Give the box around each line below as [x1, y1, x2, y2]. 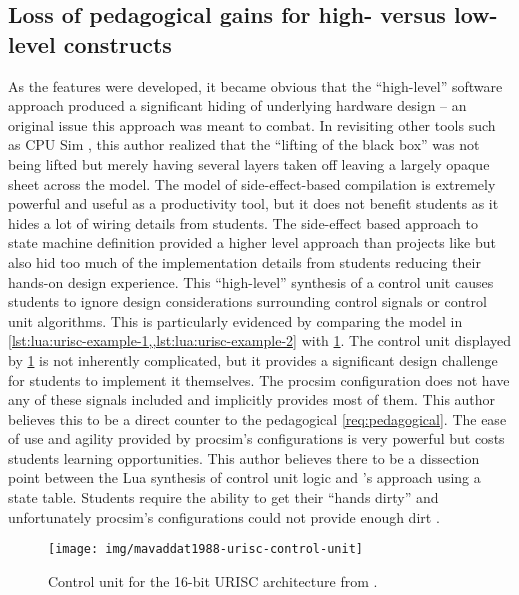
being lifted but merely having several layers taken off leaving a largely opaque [8, 153, 490, 174]
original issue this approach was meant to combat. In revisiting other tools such [8, 114, 496, 135]
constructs [63, 28, 172, 59]
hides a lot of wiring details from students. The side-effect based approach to [8, 212, 478, 233]
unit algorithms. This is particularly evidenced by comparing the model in [8, 310, 463, 331]
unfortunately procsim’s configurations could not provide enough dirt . [8, 506, 440, 527]
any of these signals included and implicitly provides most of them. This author [8, 389, 496, 410]
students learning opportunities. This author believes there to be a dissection [8, 447, 480, 468]
